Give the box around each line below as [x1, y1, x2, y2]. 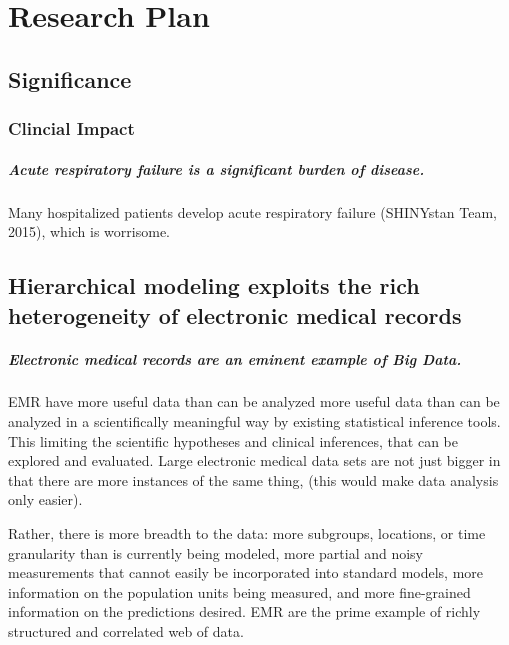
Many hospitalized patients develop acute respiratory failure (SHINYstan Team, [8, 201, 497, 222]
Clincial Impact [8, 116, 135, 141]
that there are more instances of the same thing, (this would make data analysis [8, 469, 499, 490]
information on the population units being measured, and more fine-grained [8, 581, 471, 602]
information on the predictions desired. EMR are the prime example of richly [8, 601, 481, 622]
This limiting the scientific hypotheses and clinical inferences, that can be [8, 430, 458, 451]
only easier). [8, 489, 83, 510]
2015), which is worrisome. [8, 221, 170, 242]
